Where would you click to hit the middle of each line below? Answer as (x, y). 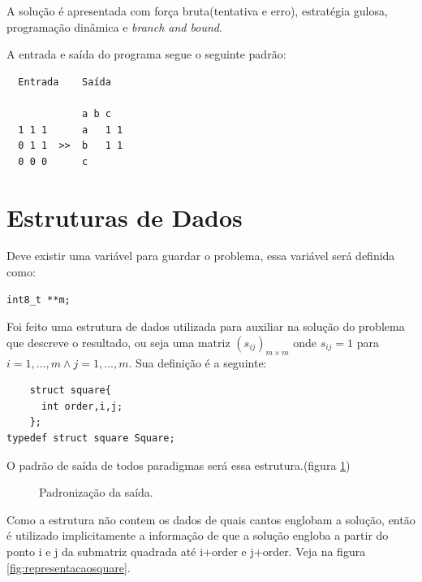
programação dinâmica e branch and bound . (114, 26)
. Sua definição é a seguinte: (198, 362)
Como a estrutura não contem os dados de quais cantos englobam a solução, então (211, 519)
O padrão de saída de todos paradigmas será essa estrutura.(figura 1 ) (179, 465)
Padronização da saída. (96, 492)
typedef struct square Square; (91, 439)
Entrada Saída (65, 82)
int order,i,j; (82, 406)
